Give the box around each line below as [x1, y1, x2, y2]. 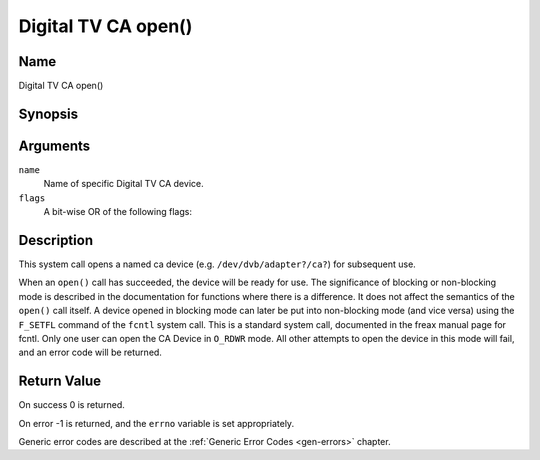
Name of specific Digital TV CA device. [43, 178, 204, 190]
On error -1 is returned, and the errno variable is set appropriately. [18, 417, 295, 429]
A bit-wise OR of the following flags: [43, 206, 192, 218]
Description [18, 231, 94, 249]
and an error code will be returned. [18, 346, 162, 359]
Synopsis [18, 105, 79, 122]
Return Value [18, 373, 102, 390]
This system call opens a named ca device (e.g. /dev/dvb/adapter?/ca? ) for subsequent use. [18, 258, 417, 270]
